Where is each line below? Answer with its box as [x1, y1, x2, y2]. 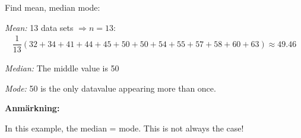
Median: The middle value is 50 [5, 62, 119, 74]
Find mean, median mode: [5, 1, 100, 13]
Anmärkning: [5, 102, 60, 114]
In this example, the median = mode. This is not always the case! [5, 122, 244, 134]
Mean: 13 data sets [5, 21, 74, 33]
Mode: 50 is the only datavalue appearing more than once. [5, 81, 216, 94]
